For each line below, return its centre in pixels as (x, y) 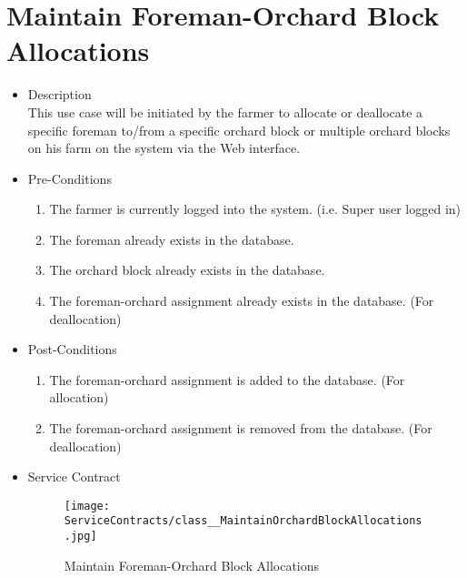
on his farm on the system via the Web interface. (164, 148)
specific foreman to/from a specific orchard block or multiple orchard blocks (239, 130)
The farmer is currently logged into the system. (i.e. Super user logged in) (255, 209)
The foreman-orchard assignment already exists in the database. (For (242, 301)
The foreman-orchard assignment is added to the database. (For (227, 379)
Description (60, 94)
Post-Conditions (72, 349)
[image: (87, 506)
